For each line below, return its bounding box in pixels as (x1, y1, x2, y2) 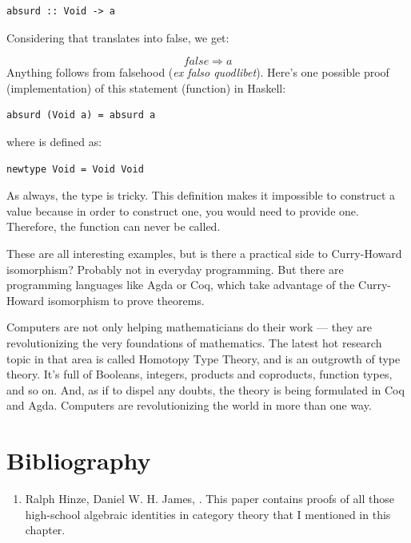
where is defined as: (6, 133, 102, 149)
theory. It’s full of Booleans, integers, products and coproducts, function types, (6, 366, 393, 382)
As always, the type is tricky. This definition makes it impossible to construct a (6, 187, 395, 204)
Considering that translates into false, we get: (6, 29, 229, 46)
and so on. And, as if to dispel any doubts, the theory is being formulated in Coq (6, 381, 405, 398)
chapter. (25, 521, 66, 538)
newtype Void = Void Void (6, 163, 144, 175)
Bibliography (6, 444, 151, 477)
